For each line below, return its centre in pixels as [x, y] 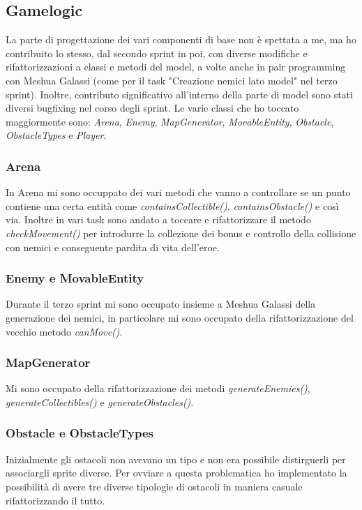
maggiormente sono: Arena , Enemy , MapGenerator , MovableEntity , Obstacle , [170, 121]
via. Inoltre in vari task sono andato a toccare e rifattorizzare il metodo [158, 219]
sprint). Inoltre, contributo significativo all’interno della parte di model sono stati [179, 94]
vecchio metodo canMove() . [64, 331]
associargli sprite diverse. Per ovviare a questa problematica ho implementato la [176, 473]
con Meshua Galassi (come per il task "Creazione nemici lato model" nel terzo [172, 80]
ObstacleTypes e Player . [56, 135]
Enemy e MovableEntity [75, 278]
